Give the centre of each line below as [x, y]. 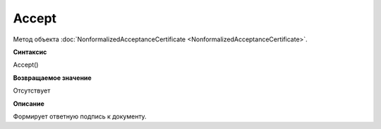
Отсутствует [32, 90]
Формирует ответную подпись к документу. [80, 116]
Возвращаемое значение [52, 78]
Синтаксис [30, 52]
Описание [29, 103]
